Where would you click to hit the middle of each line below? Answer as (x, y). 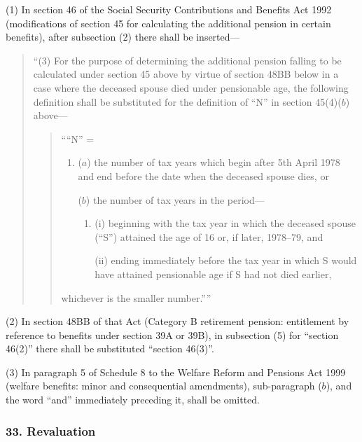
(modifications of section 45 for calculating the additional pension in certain (168, 23)
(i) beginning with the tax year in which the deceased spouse (225, 223)
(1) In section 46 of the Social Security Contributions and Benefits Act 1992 (169, 9)
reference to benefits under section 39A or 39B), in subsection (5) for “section (172, 334)
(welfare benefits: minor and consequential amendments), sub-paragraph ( (164, 386)
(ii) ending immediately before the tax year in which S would (226, 260)
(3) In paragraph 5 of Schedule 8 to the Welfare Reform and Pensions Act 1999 (176, 372)
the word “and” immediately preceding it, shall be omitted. (133, 400)
